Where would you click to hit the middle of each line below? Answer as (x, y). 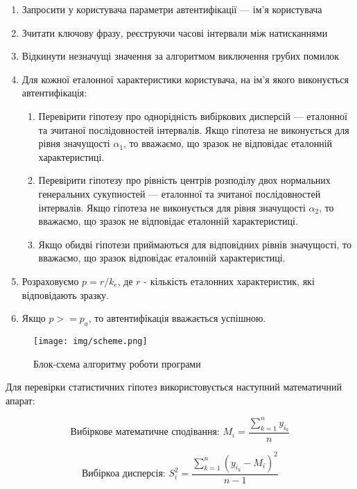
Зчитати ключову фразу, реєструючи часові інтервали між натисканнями (175, 32)
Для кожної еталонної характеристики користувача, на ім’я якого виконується (185, 79)
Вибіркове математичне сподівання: (145, 432)
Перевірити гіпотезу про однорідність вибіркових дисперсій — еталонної (193, 115)
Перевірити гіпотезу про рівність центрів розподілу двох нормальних (184, 180)
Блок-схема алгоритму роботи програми (117, 363)
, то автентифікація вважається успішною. (177, 318)
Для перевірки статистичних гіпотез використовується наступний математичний (174, 387)
